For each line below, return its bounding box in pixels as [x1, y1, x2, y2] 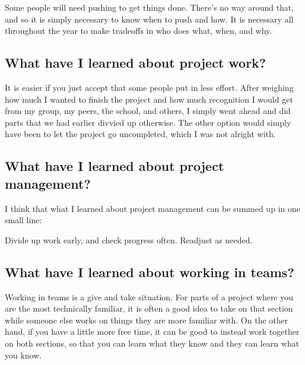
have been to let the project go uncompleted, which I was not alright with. [5, 128, 276, 140]
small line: [5, 214, 42, 226]
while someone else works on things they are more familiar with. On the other [5, 313, 288, 326]
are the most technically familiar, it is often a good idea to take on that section [5, 302, 293, 315]
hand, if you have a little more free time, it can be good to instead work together [5, 325, 300, 338]
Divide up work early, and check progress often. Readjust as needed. [5, 233, 253, 246]
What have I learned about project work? [5, 53, 266, 72]
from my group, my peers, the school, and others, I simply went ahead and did [5, 104, 291, 117]
